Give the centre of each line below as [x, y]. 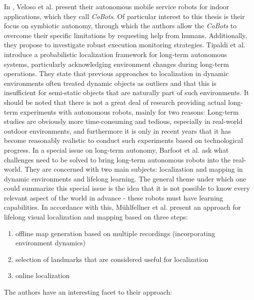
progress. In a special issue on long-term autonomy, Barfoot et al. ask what [116, 150]
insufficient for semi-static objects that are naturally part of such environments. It [127, 92]
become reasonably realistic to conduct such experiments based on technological [124, 140]
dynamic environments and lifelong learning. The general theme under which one [125, 178]
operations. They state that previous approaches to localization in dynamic [116, 73]
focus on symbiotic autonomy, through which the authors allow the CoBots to [120, 26]
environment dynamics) [51, 243]
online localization [42, 275]
